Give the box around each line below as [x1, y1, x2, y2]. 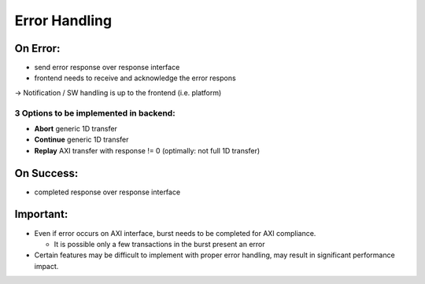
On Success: [14, 166, 79, 180]
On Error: [14, 42, 61, 55]
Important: [14, 208, 68, 221]
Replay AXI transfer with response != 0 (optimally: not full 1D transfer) [34, 146, 261, 155]
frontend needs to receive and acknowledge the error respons [34, 73, 236, 83]
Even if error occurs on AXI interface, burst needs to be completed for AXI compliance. [34, 228, 316, 238]
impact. [34, 261, 59, 271]
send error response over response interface [34, 63, 180, 72]
